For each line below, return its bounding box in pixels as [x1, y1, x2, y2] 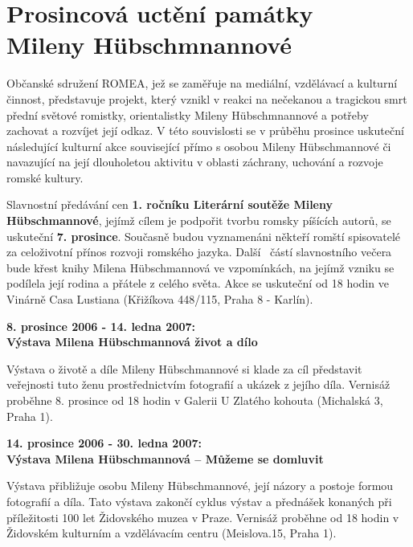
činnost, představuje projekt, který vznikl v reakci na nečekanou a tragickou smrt [6, 90, 407, 107]
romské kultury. [6, 169, 84, 186]
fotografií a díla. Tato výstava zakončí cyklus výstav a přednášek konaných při [6, 492, 392, 509]
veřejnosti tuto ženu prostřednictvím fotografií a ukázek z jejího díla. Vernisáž [6, 376, 391, 393]
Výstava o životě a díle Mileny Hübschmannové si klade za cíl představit [6, 360, 362, 377]
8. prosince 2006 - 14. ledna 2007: [6, 317, 195, 334]
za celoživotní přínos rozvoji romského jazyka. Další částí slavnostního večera [6, 243, 392, 260]
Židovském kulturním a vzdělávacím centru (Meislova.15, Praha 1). [6, 525, 337, 541]
